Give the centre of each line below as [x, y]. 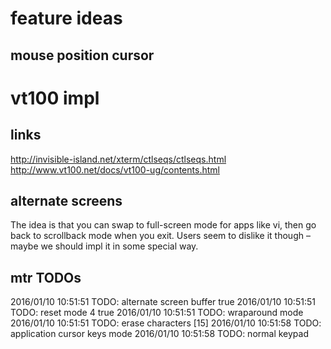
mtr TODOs [46, 277]
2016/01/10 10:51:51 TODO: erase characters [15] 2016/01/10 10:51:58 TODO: [166, 323]
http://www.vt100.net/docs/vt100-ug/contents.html [115, 169]
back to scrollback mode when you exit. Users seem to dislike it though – [160, 236]
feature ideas [66, 18]
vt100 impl [55, 98]
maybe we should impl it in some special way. [104, 246]
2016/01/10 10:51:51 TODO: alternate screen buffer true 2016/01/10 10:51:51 [163, 302]
